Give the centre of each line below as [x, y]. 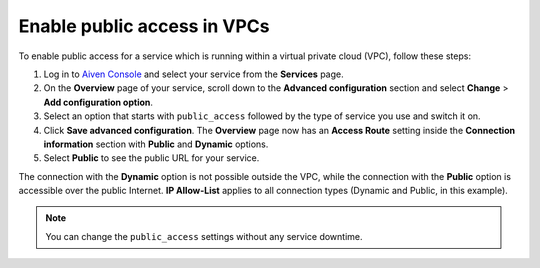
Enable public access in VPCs [144, 26]
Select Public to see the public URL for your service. [151, 158]
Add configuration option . [98, 102]
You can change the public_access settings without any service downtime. [204, 236]
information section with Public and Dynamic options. [156, 144]
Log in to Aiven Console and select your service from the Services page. [193, 74]
